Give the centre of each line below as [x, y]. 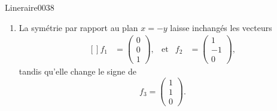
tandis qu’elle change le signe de [77, 71]
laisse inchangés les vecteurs [221, 27]
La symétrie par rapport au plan [78, 27]
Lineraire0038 [30, 7]
